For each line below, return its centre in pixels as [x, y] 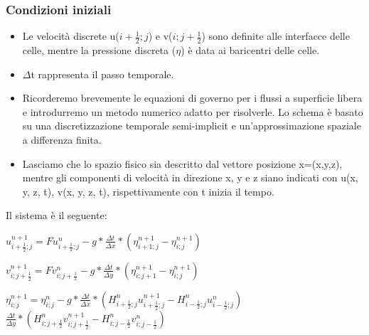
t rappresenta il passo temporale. [102, 74]
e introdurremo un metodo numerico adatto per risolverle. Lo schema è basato [193, 111]
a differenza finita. [62, 140]
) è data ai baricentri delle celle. [250, 50]
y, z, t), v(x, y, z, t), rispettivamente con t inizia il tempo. [148, 191]
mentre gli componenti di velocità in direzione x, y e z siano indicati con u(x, [190, 177]
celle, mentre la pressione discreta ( [99, 50]
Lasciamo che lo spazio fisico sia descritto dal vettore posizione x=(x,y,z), [182, 163]
